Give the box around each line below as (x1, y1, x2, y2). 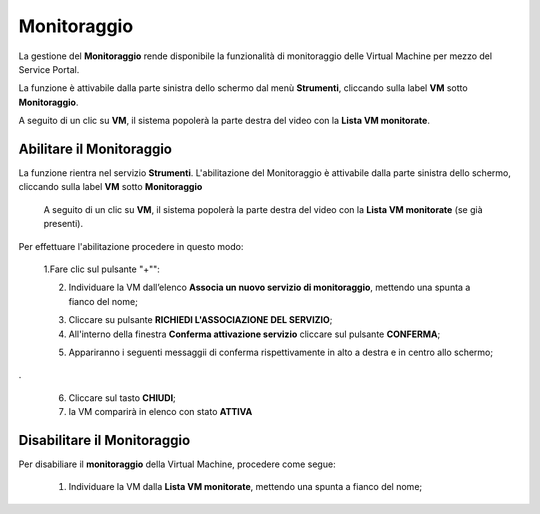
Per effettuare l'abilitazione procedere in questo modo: (18, 240, 244, 252)
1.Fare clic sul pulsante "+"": (43, 263, 160, 275)
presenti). (43, 218, 84, 230)
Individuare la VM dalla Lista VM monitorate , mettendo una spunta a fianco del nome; (68, 481, 423, 493)
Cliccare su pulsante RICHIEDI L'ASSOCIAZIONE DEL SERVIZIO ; (68, 314, 333, 326)
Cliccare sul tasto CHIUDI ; (68, 391, 177, 404)
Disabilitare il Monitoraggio (18, 431, 191, 449)
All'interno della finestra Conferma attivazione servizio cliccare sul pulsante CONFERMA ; (68, 328, 441, 340)
